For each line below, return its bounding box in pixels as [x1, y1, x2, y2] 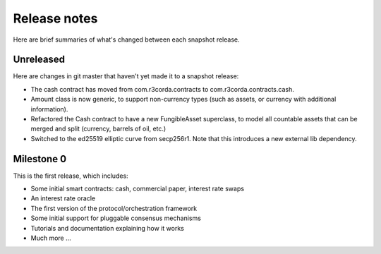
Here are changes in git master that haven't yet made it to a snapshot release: [13, 72, 239, 80]
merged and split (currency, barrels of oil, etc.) [30, 124, 167, 133]
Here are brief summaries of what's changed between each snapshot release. [13, 35, 240, 44]
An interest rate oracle [30, 194, 95, 202]
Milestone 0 [13, 152, 67, 165]
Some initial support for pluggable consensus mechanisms [30, 214, 201, 222]
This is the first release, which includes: [13, 171, 128, 180]
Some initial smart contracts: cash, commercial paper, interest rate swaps [30, 184, 245, 193]
